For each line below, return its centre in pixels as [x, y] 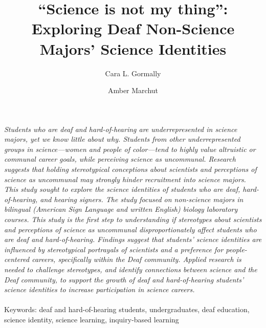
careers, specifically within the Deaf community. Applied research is [137, 259]
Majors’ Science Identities [133, 48]
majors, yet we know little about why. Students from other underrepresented [122, 139]
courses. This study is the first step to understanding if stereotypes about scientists [133, 219]
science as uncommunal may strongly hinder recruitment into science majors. [125, 179]
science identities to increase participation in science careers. [99, 289]
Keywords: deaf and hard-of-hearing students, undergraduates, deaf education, [127, 309]
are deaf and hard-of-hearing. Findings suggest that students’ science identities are [133, 239]
